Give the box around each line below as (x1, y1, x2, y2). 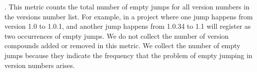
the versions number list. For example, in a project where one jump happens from (4, 11, 253, 21)
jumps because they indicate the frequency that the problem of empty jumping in (4, 50, 253, 60)
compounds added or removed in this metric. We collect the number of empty (4, 40, 241, 51)
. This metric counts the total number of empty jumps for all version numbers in (4, 1, 250, 11)
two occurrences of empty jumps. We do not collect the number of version (4, 30, 229, 41)
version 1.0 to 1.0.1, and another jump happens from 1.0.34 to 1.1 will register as (4, 21, 251, 31)
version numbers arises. (4, 60, 75, 70)
